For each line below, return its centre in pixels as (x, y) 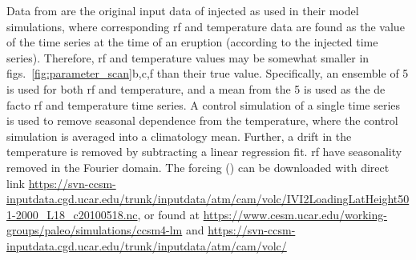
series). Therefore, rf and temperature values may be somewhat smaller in (188, 57)
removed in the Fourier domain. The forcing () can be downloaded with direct (198, 167)
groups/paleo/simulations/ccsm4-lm (95, 230)
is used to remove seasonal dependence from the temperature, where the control (202, 120)
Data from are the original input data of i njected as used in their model (183, 10)
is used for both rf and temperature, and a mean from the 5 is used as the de (196, 88)
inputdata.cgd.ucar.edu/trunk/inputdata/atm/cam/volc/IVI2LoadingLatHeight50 (208, 199)
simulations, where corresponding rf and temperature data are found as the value (206, 26)
